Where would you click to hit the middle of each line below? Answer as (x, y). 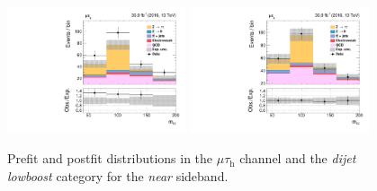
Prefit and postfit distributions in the (110, 158)
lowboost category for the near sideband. (118, 176)
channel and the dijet (298, 158)
